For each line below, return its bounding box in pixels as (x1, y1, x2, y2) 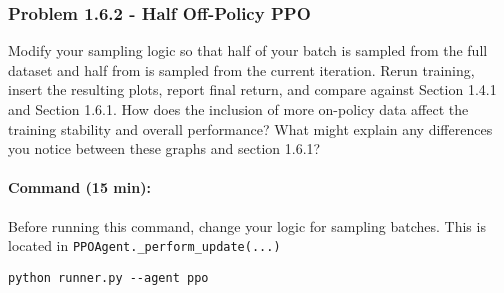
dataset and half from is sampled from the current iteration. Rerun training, (8, 59, 475, 80)
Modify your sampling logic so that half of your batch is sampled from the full (8, 40, 488, 61)
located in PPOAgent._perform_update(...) (8, 235, 281, 256)
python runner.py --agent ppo (8, 270, 209, 285)
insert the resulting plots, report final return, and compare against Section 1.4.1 (8, 79, 497, 100)
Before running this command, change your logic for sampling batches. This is (8, 215, 486, 236)
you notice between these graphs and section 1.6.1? (8, 138, 321, 159)
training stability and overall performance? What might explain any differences (8, 118, 493, 139)
